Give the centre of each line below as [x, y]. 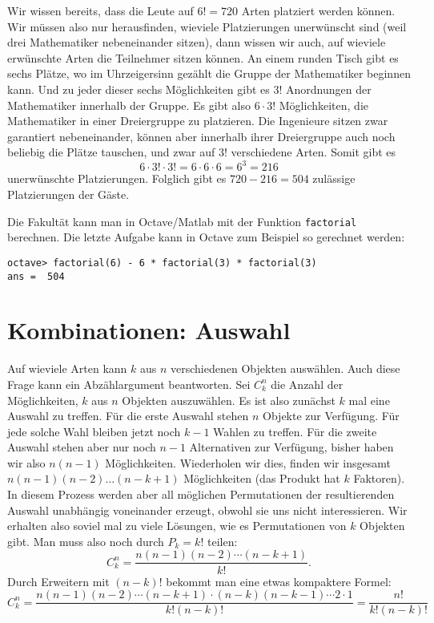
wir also [26, 462]
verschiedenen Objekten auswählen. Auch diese [285, 368]
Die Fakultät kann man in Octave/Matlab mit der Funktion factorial [182, 221]
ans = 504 [36, 276]
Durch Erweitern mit [58, 581]
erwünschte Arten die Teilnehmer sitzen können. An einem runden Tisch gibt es [203, 57]
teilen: [222, 541]
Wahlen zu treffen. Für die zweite [295, 431]
